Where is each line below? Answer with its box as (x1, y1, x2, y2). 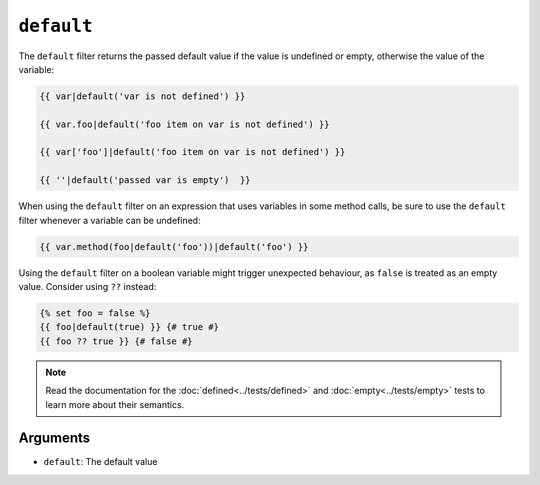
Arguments (18, 430, 91, 447)
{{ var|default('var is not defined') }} (39, 90, 246, 102)
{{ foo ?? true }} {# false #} (39, 335, 194, 347)
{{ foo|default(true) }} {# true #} (39, 321, 220, 333)
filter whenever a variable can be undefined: (18, 214, 201, 226)
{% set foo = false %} (39, 307, 151, 319)
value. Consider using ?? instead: (18, 281, 157, 292)
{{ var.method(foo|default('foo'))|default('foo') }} (39, 241, 309, 252)
